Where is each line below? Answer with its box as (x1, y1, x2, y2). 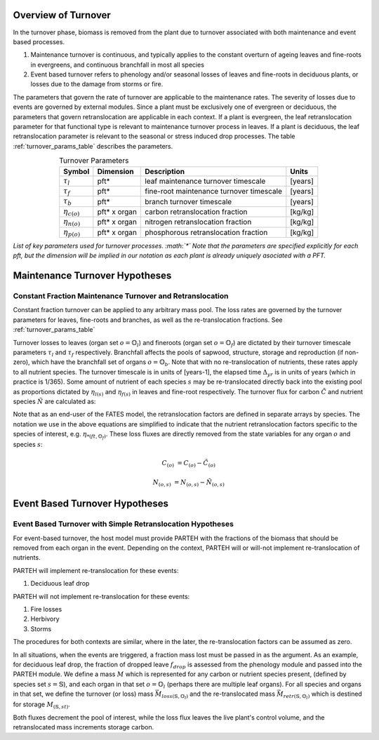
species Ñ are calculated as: (13, 397, 96, 405)
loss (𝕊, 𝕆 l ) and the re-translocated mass (161, 689, 276, 701)
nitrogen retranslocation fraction (145, 217, 252, 227)
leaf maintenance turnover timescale (145, 176, 266, 186)
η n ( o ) (63, 217, 81, 228)
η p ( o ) (63, 227, 81, 238)
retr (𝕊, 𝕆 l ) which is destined (283, 689, 363, 701)
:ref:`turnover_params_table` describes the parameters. (13, 142, 173, 150)
